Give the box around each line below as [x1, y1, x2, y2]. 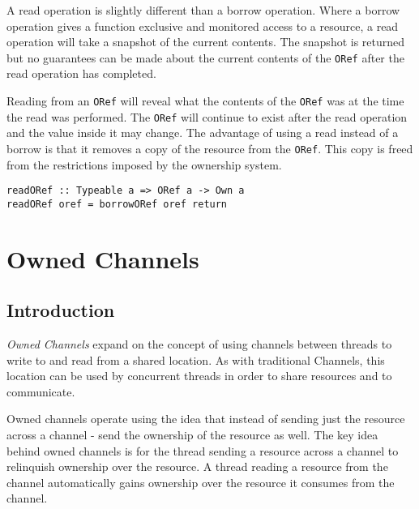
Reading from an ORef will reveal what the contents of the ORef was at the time [6, 92, 404, 109]
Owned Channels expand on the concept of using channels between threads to [6, 336, 392, 353]
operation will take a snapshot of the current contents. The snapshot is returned [6, 33, 405, 50]
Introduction [6, 297, 115, 323]
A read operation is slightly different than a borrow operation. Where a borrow [6, 2, 400, 18]
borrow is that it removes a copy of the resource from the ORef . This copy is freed [6, 139, 413, 156]
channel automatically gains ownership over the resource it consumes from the [6, 473, 395, 490]
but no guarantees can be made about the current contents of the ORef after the [6, 49, 404, 66]
